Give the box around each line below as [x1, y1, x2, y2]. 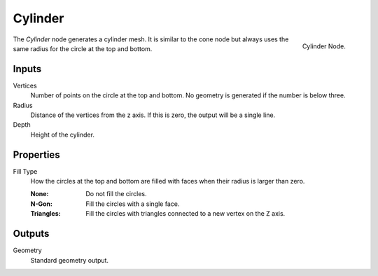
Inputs [13, 63, 42, 75]
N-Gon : [30, 200, 52, 208]
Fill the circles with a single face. [85, 200, 180, 208]
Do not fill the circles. [85, 190, 147, 198]
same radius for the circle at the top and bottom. [13, 44, 153, 53]
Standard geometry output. [30, 256, 108, 264]
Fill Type [13, 167, 38, 175]
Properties [13, 149, 60, 160]
